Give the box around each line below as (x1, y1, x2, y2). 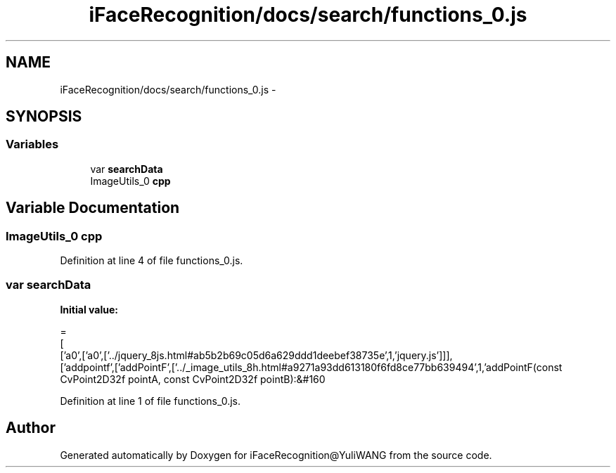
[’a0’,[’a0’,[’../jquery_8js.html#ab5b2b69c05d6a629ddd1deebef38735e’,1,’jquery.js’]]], (60, 349, 453, 361)
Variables (6, 137, 59, 152)
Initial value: (60, 303, 118, 316)
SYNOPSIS (6, 108, 82, 126)
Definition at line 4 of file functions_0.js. (60, 254, 243, 267)
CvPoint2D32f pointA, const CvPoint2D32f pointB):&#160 (60, 372, 326, 385)
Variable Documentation (6, 199, 180, 217)
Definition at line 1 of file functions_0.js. (60, 394, 241, 407)
